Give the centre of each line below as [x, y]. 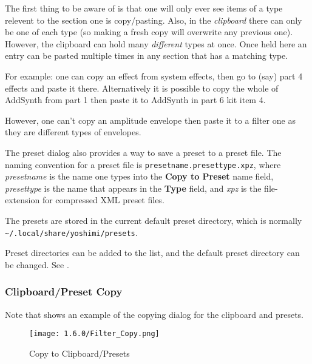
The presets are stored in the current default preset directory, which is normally [154, 220]
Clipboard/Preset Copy [64, 292]
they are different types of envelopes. [73, 132]
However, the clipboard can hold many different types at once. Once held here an [156, 43]
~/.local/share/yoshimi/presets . [71, 232]
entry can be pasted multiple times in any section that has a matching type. [147, 56]
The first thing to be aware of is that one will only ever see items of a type [144, 8]
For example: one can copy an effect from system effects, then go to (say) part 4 [154, 76]
